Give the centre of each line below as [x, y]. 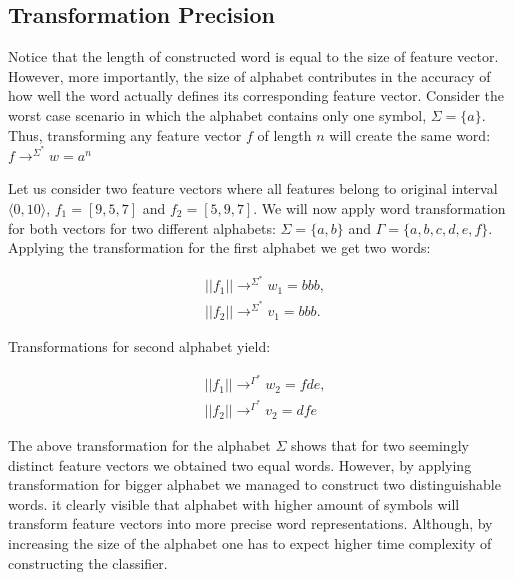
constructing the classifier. [88, 562]
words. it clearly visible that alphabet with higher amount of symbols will [234, 503]
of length [284, 134]
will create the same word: [410, 134]
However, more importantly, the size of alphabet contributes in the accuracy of [249, 75]
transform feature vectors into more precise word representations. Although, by [250, 523]
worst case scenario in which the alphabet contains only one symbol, [217, 114]
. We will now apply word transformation [379, 208]
